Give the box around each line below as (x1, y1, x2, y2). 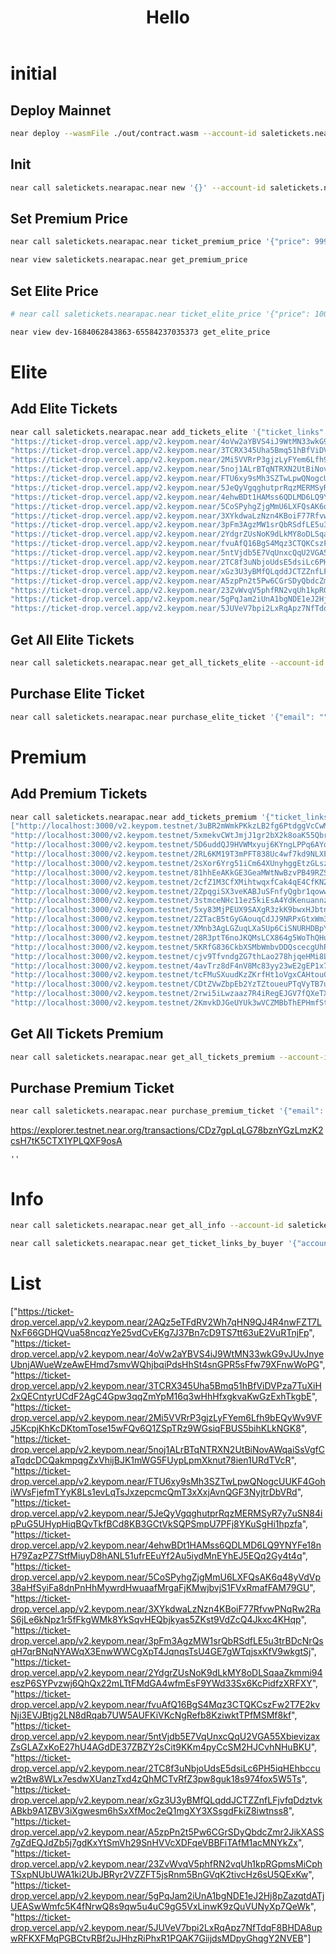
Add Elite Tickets (10, 401, 118, 418)
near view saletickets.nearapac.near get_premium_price (10, 255, 248, 265)
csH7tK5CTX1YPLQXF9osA (10, 1135, 123, 1147)
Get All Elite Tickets (10, 631, 135, 648)
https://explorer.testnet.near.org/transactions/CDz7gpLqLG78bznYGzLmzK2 (10, 1124, 324, 1136)
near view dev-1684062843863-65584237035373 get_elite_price (10, 327, 271, 337)
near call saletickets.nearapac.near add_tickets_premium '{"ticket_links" (10, 812, 333, 822)
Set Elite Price (10, 282, 99, 300)
